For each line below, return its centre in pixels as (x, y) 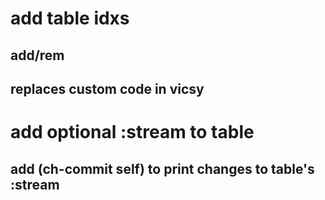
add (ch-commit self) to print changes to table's (162, 168)
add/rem (37, 55)
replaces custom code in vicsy (107, 88)
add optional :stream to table (132, 132)
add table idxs (70, 18)
